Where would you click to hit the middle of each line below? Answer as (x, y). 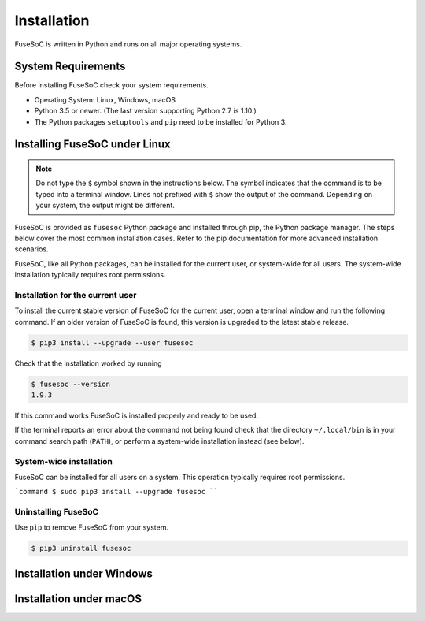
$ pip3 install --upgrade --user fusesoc (112, 342)
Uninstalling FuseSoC (57, 512)
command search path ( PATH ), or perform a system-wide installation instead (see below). (159, 441)
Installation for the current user (76, 295)
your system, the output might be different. (105, 206)
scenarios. (31, 249)
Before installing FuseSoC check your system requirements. (111, 85)
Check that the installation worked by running (88, 363)
